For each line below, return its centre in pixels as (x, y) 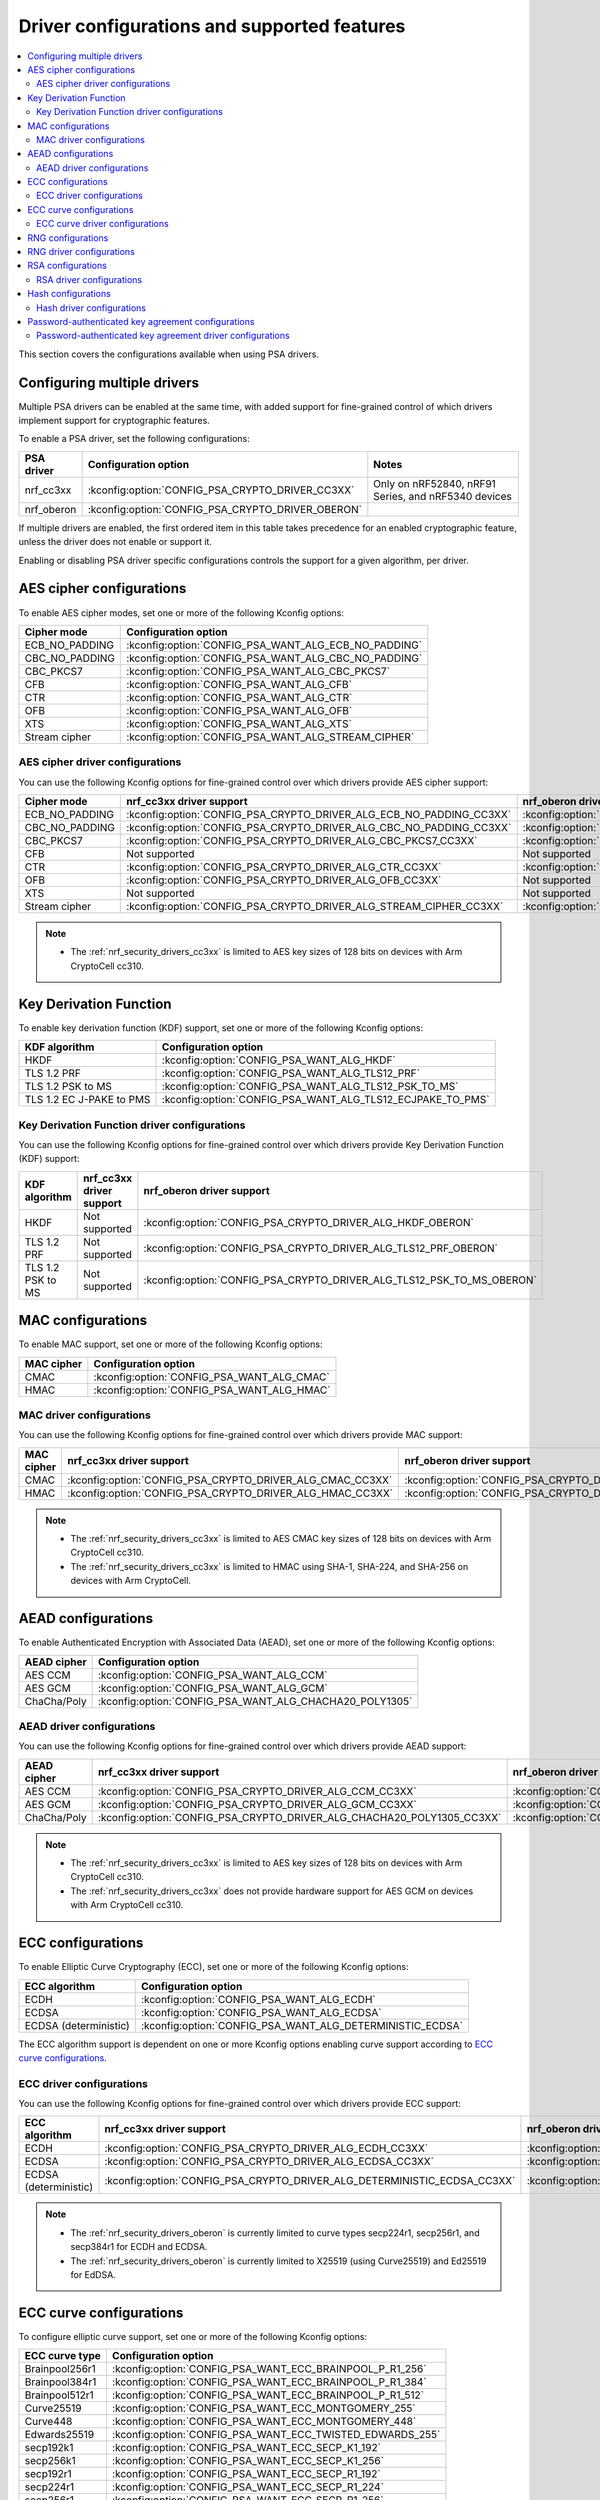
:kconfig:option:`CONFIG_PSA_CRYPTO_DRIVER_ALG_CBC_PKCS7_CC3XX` (302, 841)
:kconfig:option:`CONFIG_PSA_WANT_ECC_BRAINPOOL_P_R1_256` (269, 2369)
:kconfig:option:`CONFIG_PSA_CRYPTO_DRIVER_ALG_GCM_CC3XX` (257, 1804)
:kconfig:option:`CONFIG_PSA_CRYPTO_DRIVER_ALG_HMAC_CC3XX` (230, 1493)
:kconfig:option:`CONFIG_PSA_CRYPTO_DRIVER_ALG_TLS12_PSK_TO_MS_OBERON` (340, 1280)
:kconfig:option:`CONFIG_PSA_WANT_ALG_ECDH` (258, 1999)
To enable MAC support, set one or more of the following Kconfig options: (170, 1344)
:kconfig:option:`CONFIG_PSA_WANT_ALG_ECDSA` (261, 2012)
